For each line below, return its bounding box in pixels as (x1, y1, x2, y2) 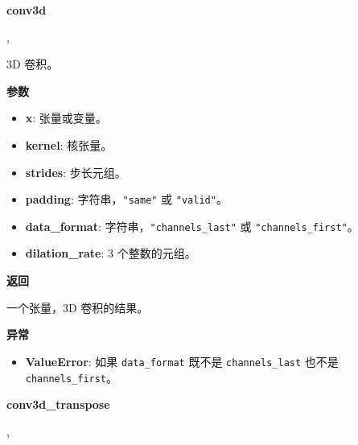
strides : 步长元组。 (25, 163, 126, 180)
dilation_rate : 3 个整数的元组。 (25, 245, 196, 262)
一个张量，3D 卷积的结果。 (6, 299, 149, 315)
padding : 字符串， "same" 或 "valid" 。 (25, 191, 228, 208)
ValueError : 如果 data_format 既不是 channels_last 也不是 (25, 352, 339, 369)
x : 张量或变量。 (25, 109, 107, 126)
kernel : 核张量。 (25, 136, 113, 153)
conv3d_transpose (6, 396, 110, 413)
